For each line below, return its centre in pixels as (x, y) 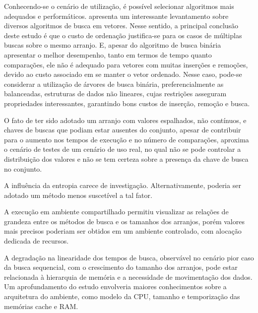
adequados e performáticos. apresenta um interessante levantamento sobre (116, 16)
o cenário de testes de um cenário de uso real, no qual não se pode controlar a (123, 149)
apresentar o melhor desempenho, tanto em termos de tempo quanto (108, 54)
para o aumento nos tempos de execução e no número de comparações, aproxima (127, 139)
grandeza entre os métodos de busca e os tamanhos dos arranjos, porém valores (124, 221)
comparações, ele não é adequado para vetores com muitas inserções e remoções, (126, 64)
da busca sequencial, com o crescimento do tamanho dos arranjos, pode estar (121, 267)
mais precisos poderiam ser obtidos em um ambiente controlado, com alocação (123, 231)
